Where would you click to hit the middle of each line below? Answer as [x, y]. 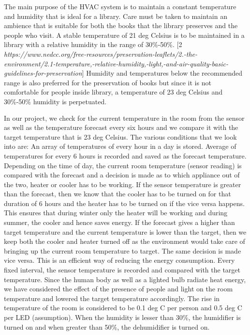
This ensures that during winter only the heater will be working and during [116, 213]
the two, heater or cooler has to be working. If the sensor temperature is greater [123, 184]
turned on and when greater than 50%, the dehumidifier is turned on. [107, 327]
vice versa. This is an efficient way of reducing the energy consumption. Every [119, 260]
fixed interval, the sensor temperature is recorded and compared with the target [122, 270]
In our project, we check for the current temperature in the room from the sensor [124, 118]
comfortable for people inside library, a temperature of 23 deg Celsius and [113, 92]
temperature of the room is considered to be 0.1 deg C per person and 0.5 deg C [123, 308]
